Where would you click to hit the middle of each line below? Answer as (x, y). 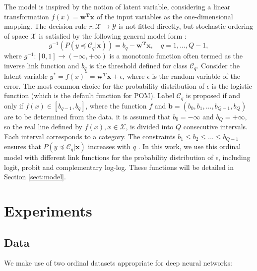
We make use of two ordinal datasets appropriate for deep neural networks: (118, 263)
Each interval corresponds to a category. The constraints (90, 136)
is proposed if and (213, 95)
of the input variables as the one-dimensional (165, 16)
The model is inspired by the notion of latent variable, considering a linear (117, 6)
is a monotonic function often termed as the (176, 56)
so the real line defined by (43, 127)
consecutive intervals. (216, 127)
